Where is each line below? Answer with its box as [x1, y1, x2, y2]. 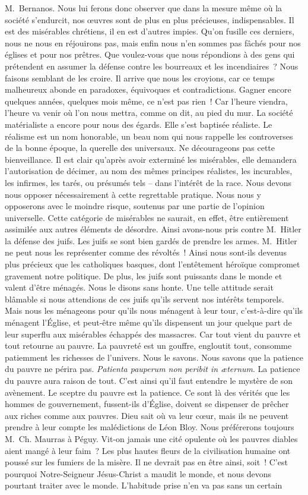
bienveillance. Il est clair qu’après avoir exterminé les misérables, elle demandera [5, 153, 297, 165]
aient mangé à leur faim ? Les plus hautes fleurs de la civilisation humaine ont [5, 444, 291, 456]
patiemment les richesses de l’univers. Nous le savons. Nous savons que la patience [5, 351, 303, 363]
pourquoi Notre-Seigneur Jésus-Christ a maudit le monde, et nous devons [5, 467, 272, 480]
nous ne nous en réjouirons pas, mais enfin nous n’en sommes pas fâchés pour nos [5, 36, 301, 49]
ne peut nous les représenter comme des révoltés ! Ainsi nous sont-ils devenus [5, 246, 287, 258]
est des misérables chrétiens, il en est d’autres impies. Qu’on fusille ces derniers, [5, 25, 294, 37]
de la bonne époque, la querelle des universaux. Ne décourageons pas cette [5, 141, 275, 154]
